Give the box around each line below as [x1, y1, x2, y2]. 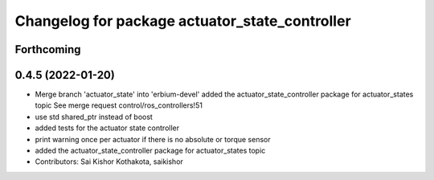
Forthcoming [14, 43, 81, 56]
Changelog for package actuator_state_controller [14, 12, 351, 30]
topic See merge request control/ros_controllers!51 [35, 100, 203, 110]
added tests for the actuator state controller [35, 123, 180, 133]
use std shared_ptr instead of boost [35, 112, 153, 121]
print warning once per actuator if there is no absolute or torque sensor [35, 134, 271, 144]
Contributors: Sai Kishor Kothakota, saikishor [35, 157, 184, 166]
